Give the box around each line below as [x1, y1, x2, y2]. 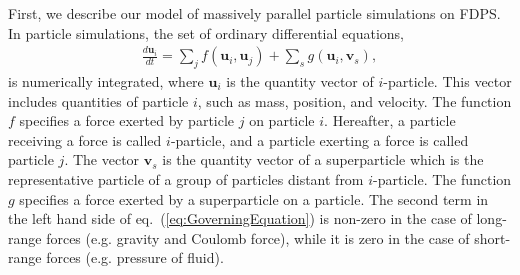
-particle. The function [373, 168, 512, 189]
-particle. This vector [383, 71, 512, 92]
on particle [249, 110, 315, 131]
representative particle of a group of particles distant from [8, 168, 364, 189]
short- [474, 227, 511, 248]
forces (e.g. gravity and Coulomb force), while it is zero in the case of [46, 227, 470, 248]
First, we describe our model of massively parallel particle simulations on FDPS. [8, 3, 501, 23]
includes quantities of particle [8, 90, 189, 111]
